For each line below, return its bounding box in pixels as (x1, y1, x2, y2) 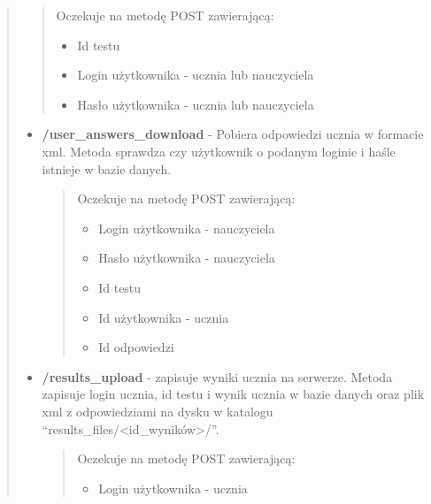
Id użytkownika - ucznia (98, 308, 229, 326)
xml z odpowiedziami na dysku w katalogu (42, 401, 273, 420)
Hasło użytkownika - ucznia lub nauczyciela (77, 95, 314, 113)
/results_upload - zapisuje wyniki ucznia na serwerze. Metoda (42, 367, 393, 386)
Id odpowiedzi (98, 338, 174, 356)
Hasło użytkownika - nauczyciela (98, 248, 275, 267)
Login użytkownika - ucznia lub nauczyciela (77, 65, 314, 84)
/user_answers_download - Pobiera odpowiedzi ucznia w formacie (42, 125, 424, 143)
